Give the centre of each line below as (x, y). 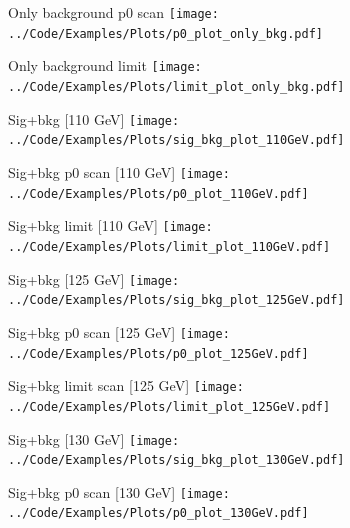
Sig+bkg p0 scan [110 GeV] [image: (119, 171)
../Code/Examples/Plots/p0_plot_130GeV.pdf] (158, 513)
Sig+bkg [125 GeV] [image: (94, 278)
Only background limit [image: (105, 65)
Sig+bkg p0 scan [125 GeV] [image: (119, 331)
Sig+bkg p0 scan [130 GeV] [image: (119, 491)
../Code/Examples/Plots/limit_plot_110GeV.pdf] (169, 246)
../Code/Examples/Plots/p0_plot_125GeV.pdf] (158, 353)
